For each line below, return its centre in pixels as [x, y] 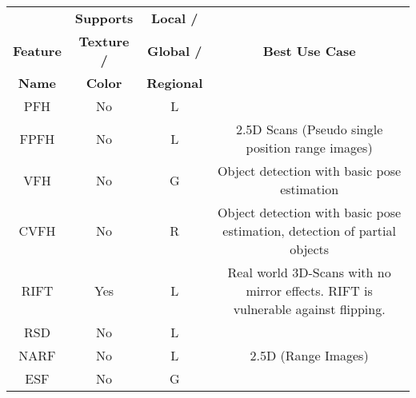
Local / [175, 18]
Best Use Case [309, 50]
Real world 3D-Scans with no [309, 272]
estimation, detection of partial [309, 231]
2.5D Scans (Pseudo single [309, 129]
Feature [37, 50]
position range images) [309, 147]
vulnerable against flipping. [309, 309]
